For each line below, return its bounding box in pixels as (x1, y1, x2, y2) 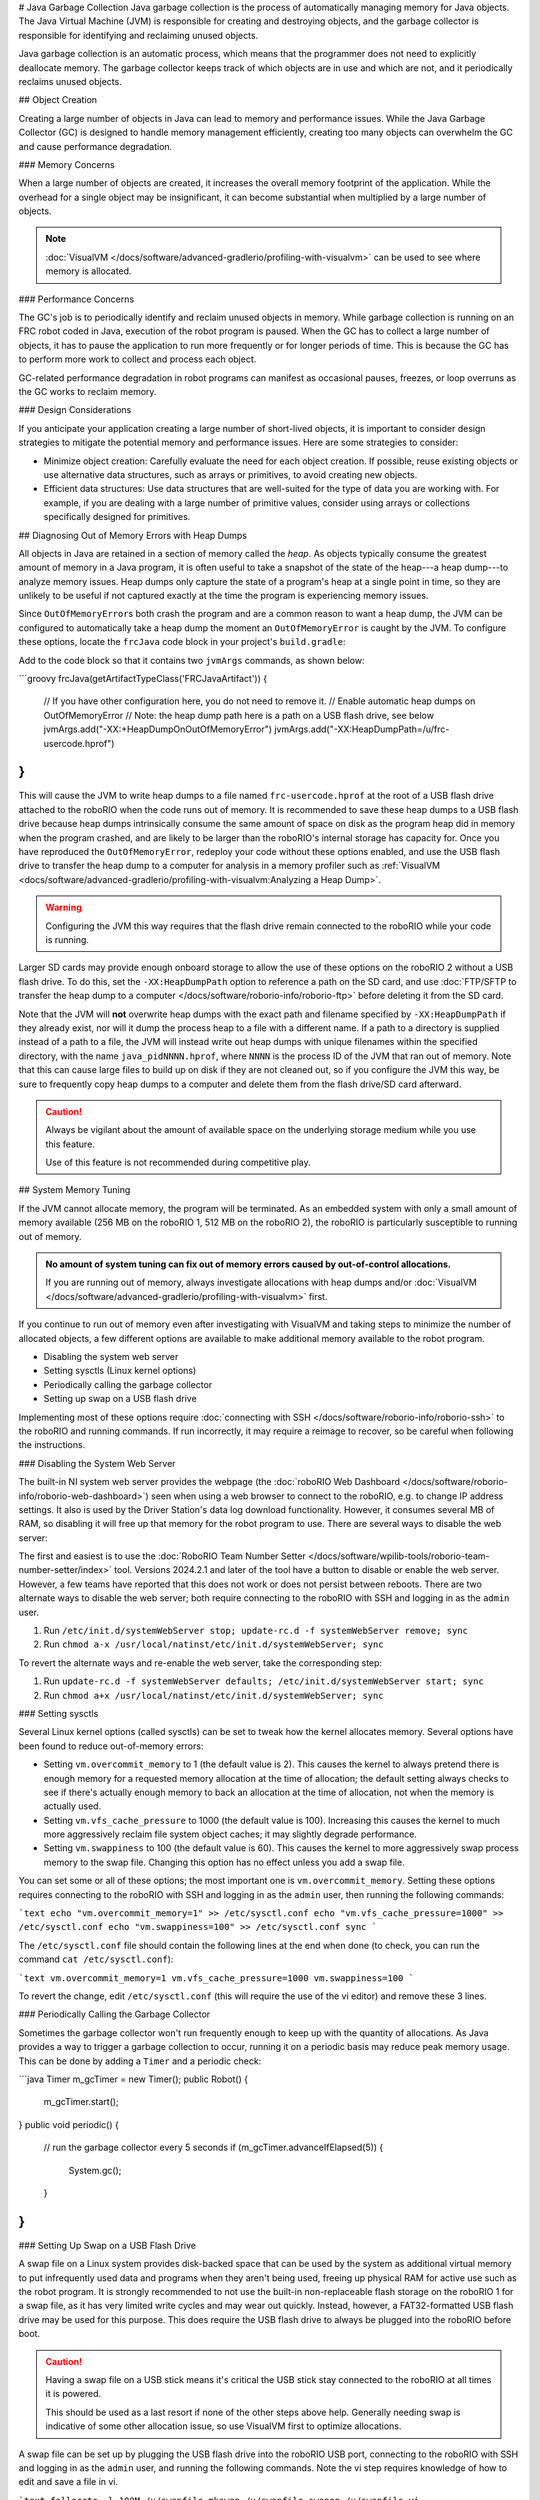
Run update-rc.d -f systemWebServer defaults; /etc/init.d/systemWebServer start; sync (43, 1675, 484, 1687)
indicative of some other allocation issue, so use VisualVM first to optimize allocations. (45, 2420, 402, 2432)
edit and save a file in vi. (18, 2476, 119, 2488)
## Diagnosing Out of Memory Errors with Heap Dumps (18, 529, 247, 541)
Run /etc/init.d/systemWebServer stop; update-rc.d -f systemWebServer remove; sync (43, 1625, 469, 1637)
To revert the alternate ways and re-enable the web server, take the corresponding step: (18, 1656, 383, 1669)
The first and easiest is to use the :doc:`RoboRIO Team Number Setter (18, 1550, 307, 1562)
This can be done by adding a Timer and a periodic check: (18, 2055, 262, 2067)
